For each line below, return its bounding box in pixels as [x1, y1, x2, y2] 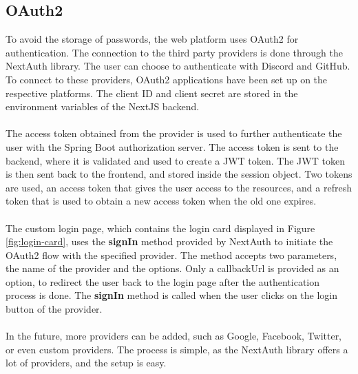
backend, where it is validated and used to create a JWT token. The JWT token [6, 153, 345, 167]
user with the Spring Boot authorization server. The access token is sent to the [6, 139, 339, 154]
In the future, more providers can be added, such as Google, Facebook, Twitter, [6, 329, 342, 343]
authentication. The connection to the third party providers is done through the [6, 45, 344, 59]
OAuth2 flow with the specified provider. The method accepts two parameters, [6, 247, 337, 262]
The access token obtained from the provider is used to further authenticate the [6, 126, 342, 141]
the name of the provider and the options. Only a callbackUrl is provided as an [6, 261, 339, 276]
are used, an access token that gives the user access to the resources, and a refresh [6, 180, 352, 194]
